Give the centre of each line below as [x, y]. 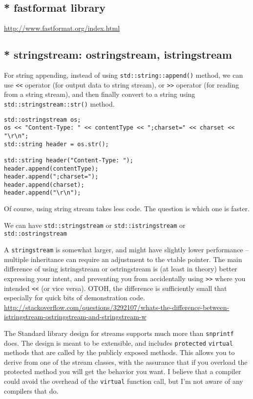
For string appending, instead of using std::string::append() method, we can [124, 75]
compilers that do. [31, 390]
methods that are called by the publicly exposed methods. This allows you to [119, 352]
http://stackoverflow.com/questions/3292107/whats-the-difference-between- [117, 307]
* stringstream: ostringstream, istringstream [118, 55]
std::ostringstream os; [42, 120]
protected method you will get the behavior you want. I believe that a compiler [123, 371]
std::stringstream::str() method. [59, 103]
